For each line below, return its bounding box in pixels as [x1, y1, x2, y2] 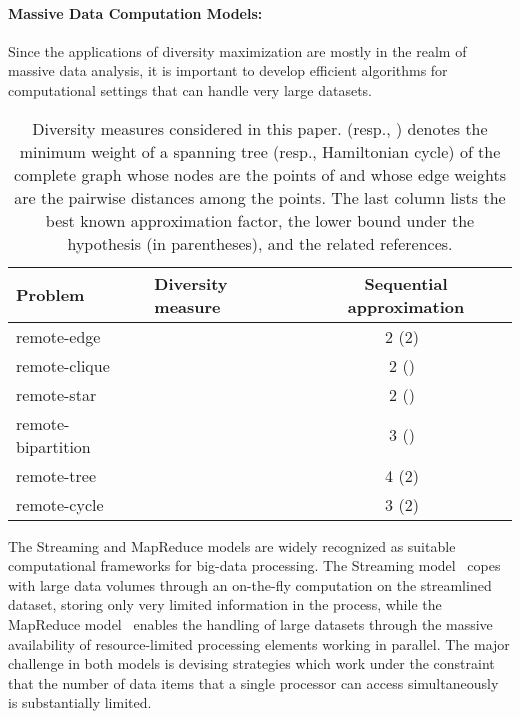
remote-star [16, 382, 97, 406]
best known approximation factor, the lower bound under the [45, 208, 475, 232]
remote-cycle [16, 492, 104, 516]
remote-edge [16, 324, 101, 348]
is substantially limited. [8, 692, 152, 713]
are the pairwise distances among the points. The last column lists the [14, 185, 506, 209]
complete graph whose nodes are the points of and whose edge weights [13, 162, 507, 186]
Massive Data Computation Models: [8, 2, 263, 23]
